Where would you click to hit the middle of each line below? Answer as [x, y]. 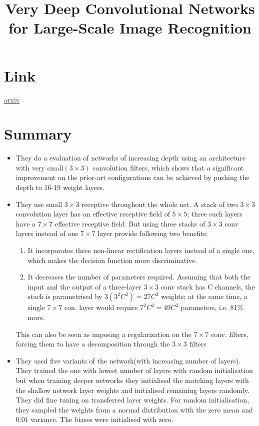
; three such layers [215, 214]
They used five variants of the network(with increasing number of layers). [128, 360]
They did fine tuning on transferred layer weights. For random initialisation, [132, 400]
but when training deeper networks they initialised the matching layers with [132, 380]
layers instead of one [47, 233]
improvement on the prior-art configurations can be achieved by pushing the [132, 177]
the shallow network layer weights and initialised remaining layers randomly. [132, 390]
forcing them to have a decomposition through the [93, 344]
